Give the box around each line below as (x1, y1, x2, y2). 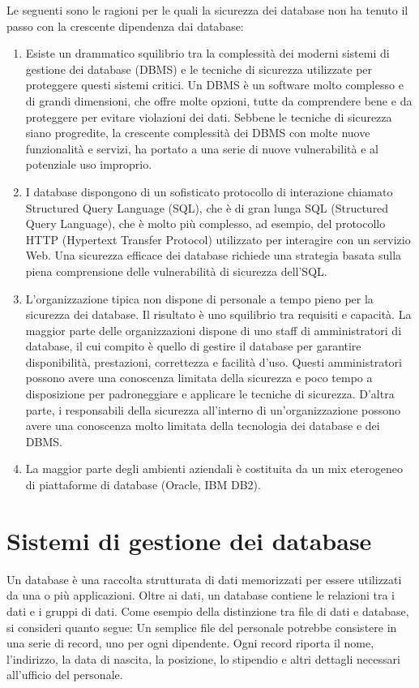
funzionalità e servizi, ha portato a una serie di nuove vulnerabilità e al (25, 140, 378, 157)
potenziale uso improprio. (25, 156, 152, 173)
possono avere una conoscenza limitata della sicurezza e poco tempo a (25, 369, 373, 386)
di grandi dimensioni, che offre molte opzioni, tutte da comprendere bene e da (25, 92, 413, 109)
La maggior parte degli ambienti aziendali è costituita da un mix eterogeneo (25, 460, 403, 477)
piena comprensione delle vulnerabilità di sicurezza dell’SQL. (25, 262, 327, 279)
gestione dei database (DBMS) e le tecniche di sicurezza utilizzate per (25, 60, 373, 77)
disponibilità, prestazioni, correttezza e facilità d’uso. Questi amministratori (25, 353, 402, 370)
